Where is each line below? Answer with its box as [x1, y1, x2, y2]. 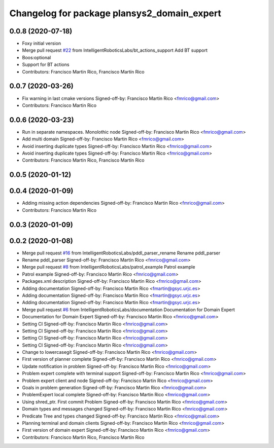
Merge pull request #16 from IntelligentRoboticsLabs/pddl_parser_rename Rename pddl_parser [22, 250, 221, 256]
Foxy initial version [22, 41, 61, 47]
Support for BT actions [22, 61, 70, 68]
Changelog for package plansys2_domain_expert [9, 8, 222, 19]
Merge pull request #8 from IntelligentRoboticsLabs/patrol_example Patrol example [22, 264, 195, 270]
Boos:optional [22, 54, 51, 60]
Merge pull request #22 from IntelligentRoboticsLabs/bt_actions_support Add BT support [22, 47, 208, 53]
